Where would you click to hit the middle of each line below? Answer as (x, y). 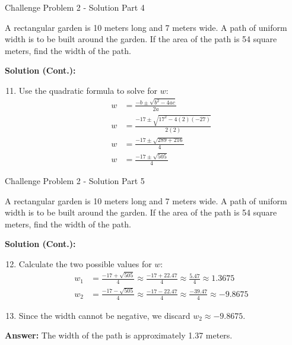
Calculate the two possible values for (85, 263)
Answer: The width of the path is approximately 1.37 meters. (119, 335)
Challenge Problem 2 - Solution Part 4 (75, 7)
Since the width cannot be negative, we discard (104, 315)
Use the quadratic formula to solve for (88, 90)
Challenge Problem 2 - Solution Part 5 (75, 180)
